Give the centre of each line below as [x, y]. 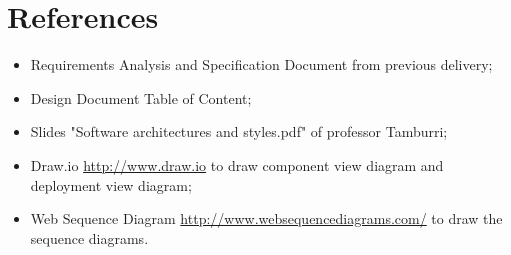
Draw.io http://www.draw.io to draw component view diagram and [237, 164]
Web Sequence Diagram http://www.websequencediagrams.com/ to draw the [266, 218]
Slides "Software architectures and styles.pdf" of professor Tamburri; [239, 131]
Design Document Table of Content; [141, 97]
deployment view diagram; [111, 184]
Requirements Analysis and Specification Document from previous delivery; [261, 64]
